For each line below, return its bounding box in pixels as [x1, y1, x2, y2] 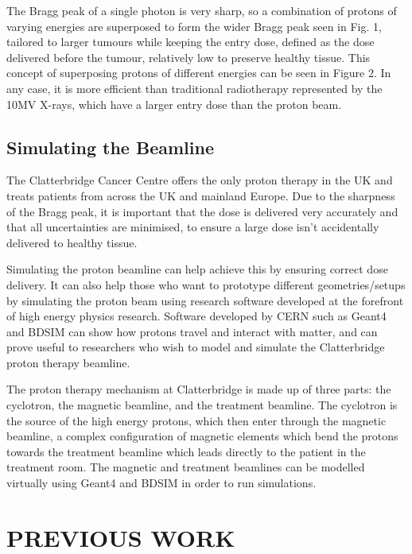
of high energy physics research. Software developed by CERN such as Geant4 [6, 308, 387, 324]
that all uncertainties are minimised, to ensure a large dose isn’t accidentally [6, 219, 379, 235]
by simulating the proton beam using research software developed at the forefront [6, 292, 404, 308]
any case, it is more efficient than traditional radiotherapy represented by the [6, 79, 383, 96]
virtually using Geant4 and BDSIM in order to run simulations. [6, 475, 317, 491]
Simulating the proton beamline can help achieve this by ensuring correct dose [6, 261, 388, 277]
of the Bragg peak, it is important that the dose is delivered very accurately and [6, 203, 398, 219]
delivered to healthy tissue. [6, 234, 138, 250]
